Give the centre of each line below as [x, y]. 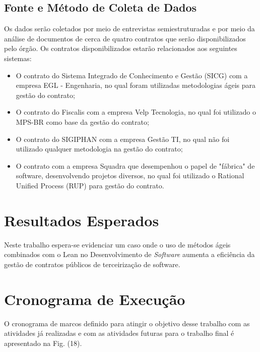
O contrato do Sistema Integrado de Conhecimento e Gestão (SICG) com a [132, 75]
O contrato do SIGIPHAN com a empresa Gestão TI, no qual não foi [123, 139]
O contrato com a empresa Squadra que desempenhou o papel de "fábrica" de [135, 165]
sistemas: [18, 58]
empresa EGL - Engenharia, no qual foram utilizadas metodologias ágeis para [136, 85]
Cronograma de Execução [95, 299]
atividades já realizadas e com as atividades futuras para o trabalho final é [119, 333]
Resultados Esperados [82, 220]
